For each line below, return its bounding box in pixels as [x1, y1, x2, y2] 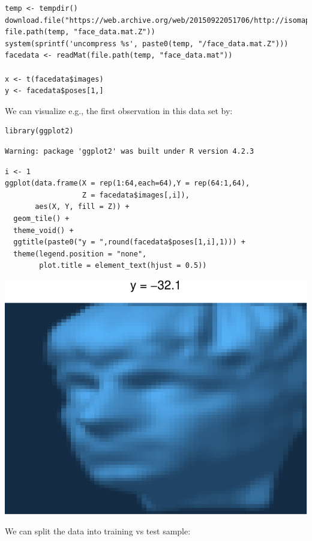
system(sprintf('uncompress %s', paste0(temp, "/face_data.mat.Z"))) [5, 39, 289, 48]
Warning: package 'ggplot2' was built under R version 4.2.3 [5, 147, 254, 156]
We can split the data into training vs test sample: [5, 525, 191, 537]
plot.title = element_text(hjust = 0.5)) [39, 261, 207, 270]
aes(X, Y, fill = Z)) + [35, 202, 130, 211]
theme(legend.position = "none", [13, 249, 147, 258]
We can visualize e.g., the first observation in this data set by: [5, 104, 233, 116]
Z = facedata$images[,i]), [82, 190, 190, 199]
